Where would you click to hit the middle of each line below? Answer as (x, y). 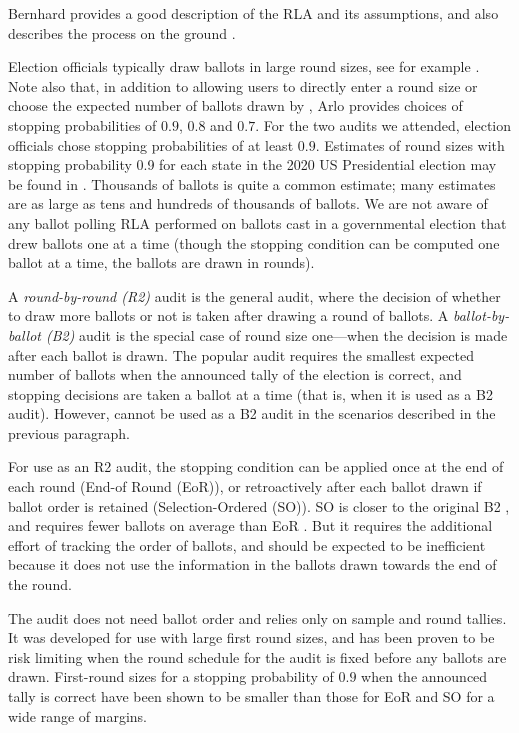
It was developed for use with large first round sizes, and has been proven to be (251, 637)
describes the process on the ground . (122, 32)
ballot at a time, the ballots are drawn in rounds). (161, 262)
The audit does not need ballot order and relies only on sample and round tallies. (257, 617)
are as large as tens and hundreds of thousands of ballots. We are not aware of (248, 203)
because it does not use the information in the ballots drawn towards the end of (252, 564)
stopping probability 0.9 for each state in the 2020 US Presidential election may (252, 164)
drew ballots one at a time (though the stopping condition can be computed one (254, 242)
